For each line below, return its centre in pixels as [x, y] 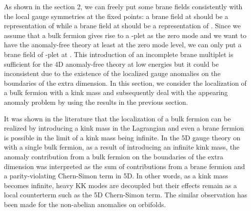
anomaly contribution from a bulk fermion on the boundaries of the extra [114, 156]
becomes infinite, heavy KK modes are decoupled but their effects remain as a [120, 185]
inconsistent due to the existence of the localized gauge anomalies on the [112, 73]
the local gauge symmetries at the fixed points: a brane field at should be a [116, 16]
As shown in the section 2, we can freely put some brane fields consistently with [123, 6]
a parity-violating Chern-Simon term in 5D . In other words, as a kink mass [116, 176]
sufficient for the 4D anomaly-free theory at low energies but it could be [111, 64]
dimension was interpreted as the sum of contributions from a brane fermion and [125, 166]
